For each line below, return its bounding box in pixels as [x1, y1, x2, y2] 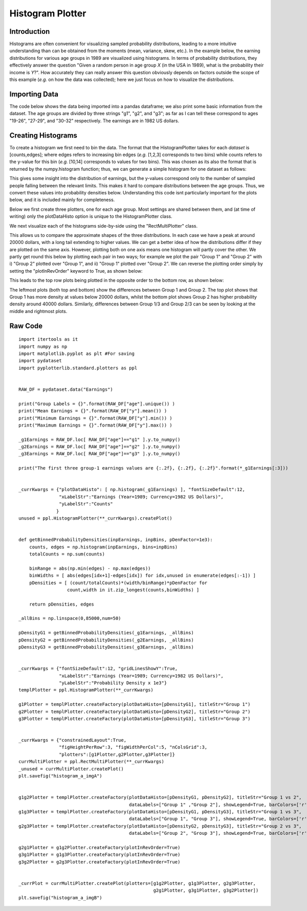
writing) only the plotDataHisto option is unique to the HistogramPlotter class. [9, 213, 172, 219]
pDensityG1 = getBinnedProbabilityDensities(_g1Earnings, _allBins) [18, 630, 194, 636]
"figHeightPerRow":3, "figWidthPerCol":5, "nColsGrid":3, [59, 744, 208, 750]
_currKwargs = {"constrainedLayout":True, [18, 737, 127, 743]
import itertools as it [18, 337, 78, 342]
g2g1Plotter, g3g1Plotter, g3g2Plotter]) [153, 887, 259, 894]
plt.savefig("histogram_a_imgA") [18, 773, 102, 779]
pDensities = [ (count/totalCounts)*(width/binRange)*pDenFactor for [29, 580, 208, 586]
